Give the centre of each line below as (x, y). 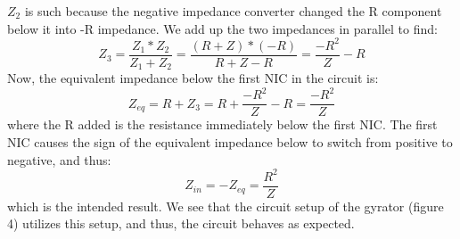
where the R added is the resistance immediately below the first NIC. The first (222, 124)
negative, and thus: (59, 159)
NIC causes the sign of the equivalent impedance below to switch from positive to (230, 141)
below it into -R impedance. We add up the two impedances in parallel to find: (222, 28)
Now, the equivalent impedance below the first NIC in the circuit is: (193, 78)
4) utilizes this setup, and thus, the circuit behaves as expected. (181, 223)
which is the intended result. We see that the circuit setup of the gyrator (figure (226, 206)
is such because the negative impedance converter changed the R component (233, 11)
